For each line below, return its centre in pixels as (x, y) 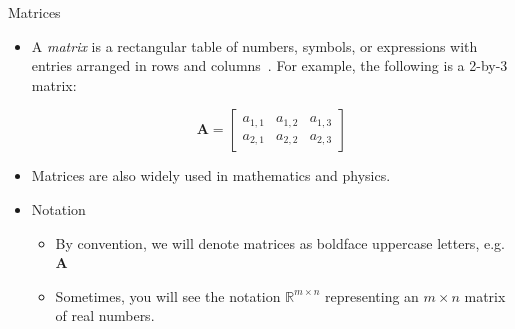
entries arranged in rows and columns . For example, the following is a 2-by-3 (269, 65)
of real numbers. (105, 315)
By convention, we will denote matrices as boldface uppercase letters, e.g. (280, 242)
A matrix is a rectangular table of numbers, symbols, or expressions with (254, 45)
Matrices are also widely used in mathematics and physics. (211, 175)
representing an (372, 295)
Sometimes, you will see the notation (168, 295)
